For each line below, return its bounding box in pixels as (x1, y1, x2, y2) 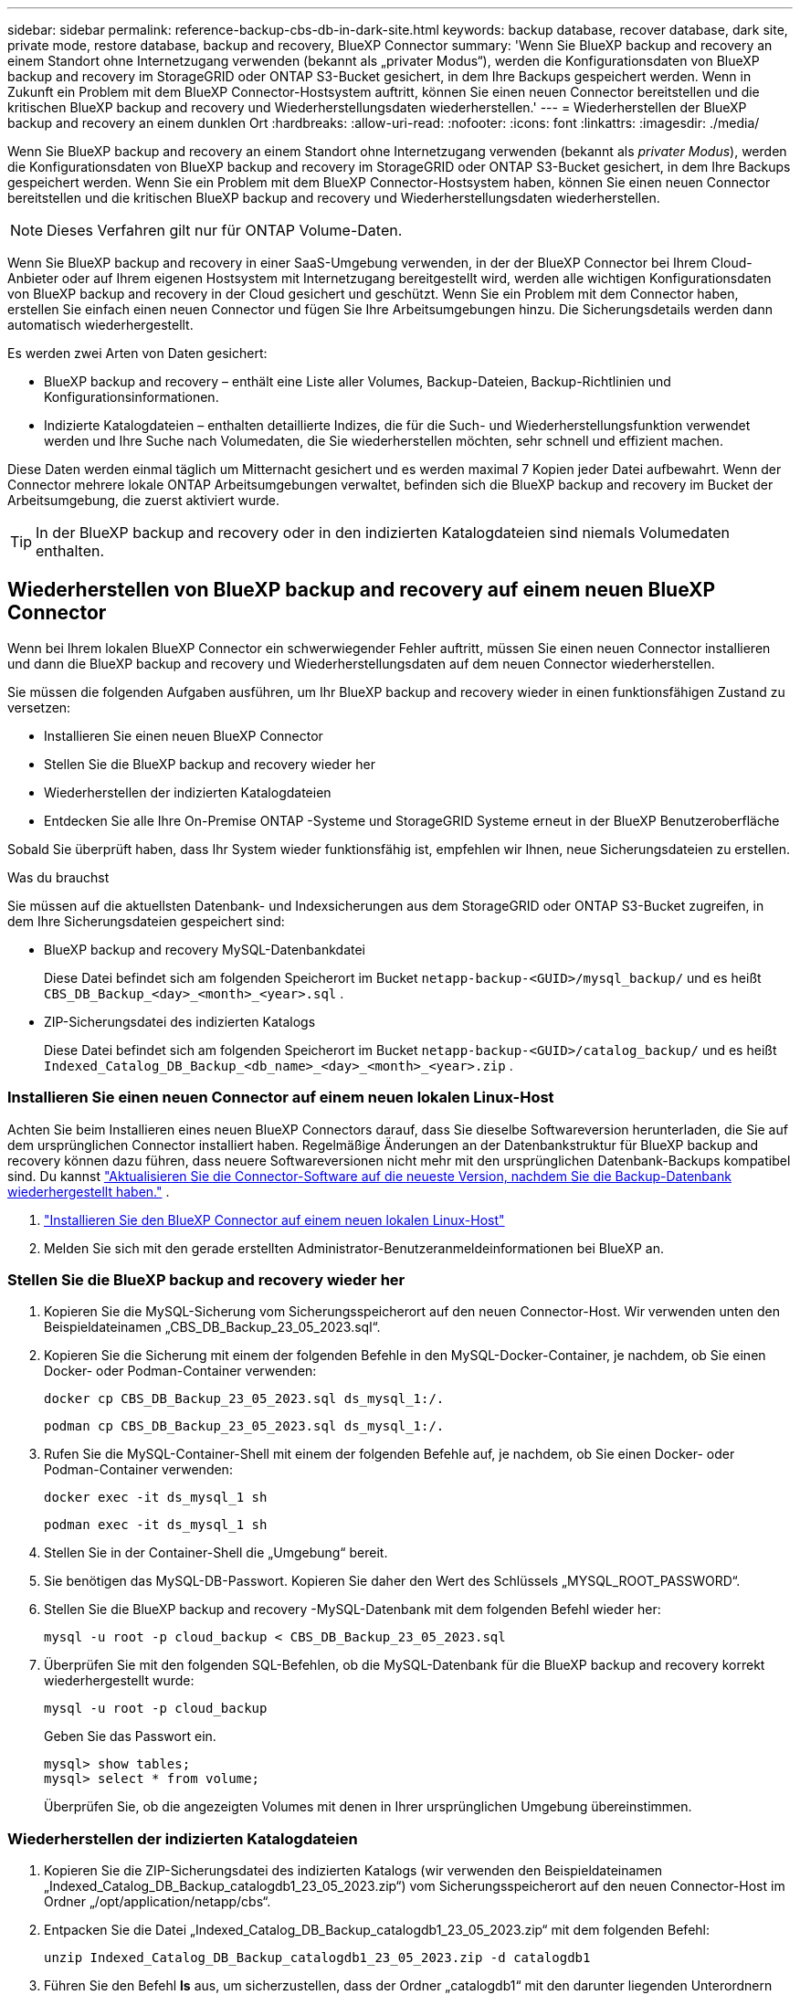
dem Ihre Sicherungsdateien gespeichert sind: (7, 913, 285, 929)
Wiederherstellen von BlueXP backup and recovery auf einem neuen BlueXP (7, 578, 716, 602)
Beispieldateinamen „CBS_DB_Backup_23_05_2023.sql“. (44, 1319, 381, 1335)
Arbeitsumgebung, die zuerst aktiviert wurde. (7, 492, 279, 508)
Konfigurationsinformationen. (44, 389, 219, 405)
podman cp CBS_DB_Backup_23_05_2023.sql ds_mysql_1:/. (44, 1419, 445, 1434)
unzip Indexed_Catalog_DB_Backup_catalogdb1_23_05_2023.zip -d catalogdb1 (44, 1950, 591, 1966)
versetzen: (7, 699, 71, 715)
